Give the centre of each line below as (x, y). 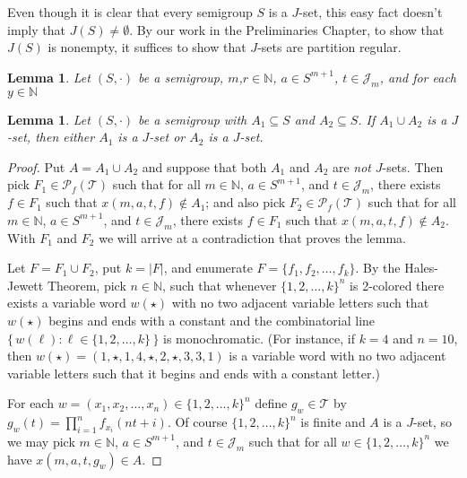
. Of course (197, 422)
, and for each (418, 77)
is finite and (333, 422)
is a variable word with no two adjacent (337, 356)
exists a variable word (67, 303)
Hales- (421, 268)
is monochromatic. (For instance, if (259, 338)
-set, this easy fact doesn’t (371, 12)
